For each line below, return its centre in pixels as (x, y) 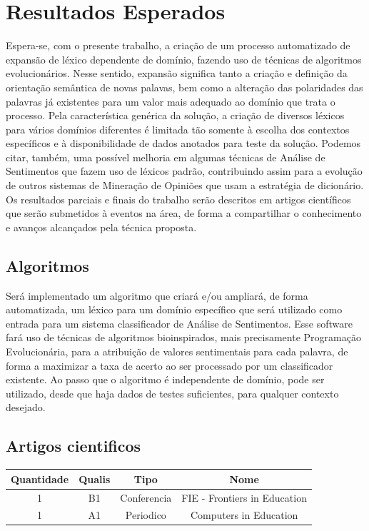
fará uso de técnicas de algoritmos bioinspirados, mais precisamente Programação (183, 337)
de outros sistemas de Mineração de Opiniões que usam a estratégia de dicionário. (185, 185)
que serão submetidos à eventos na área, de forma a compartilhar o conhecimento (184, 213)
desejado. (26, 407)
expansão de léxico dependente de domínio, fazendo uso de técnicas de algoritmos (184, 59)
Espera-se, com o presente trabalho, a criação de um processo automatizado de (178, 45)
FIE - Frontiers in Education (244, 497)
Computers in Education (244, 515)
